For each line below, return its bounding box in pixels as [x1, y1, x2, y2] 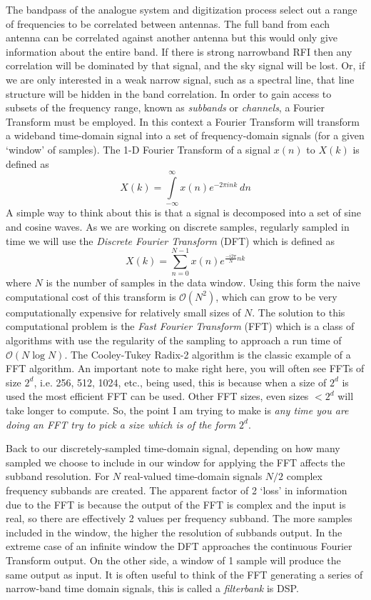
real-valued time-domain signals [123, 469, 263, 484]
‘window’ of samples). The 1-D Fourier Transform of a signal [6, 141, 271, 156]
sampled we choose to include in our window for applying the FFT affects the [6, 454, 345, 469]
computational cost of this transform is [6, 289, 176, 304]
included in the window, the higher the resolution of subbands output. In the [6, 524, 342, 539]
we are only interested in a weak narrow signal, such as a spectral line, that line [6, 71, 355, 86]
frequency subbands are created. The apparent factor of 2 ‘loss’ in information [6, 482, 347, 497]
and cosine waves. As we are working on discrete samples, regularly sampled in [6, 219, 350, 234]
